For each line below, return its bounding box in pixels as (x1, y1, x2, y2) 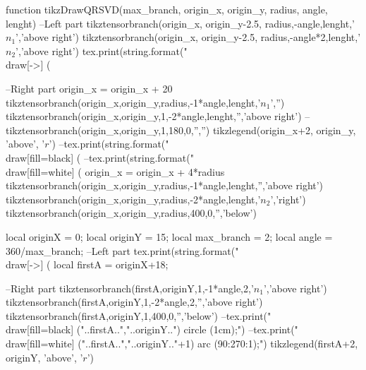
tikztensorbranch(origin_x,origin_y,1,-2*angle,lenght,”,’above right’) (6, 109, 302, 124)
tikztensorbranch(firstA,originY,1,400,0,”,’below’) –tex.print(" (6, 308, 272, 323)
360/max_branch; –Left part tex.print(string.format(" (6, 243, 239, 258)
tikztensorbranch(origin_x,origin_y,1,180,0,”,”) (6, 122, 210, 137)
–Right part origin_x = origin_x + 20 (6, 80, 173, 95)
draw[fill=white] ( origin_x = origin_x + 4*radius (6, 164, 225, 179)
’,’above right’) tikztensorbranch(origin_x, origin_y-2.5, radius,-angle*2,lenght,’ (16, 30, 361, 44)
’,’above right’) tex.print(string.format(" (16, 43, 188, 58)
